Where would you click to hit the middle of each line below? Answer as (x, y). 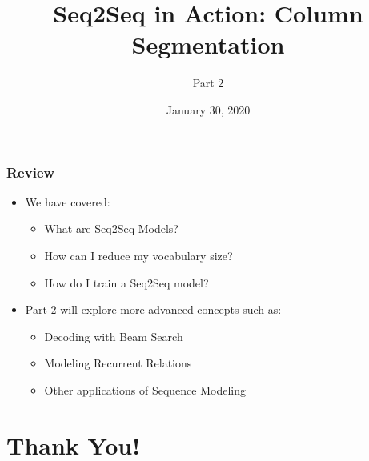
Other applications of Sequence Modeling (145, 389)
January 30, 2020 (208, 109)
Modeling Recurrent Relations (118, 363)
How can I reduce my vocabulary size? (138, 255)
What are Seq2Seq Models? (111, 228)
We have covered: (68, 201)
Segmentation (208, 44)
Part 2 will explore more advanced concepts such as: (153, 309)
